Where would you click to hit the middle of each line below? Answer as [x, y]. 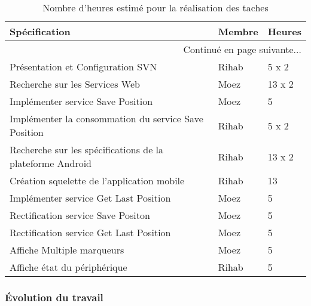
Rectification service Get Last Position [90, 232]
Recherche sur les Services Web [75, 84]
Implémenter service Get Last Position [90, 198]
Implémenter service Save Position [81, 101]
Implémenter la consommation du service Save [106, 118]
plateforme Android [51, 163]
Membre [238, 31]
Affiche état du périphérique [68, 267]
